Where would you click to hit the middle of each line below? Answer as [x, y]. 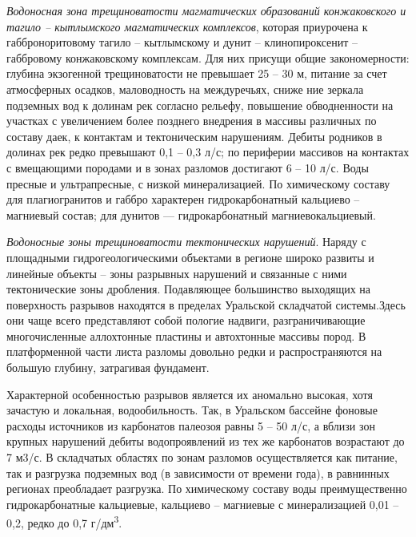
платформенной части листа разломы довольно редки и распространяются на [194, 351]
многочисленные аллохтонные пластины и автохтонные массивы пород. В [186, 335]
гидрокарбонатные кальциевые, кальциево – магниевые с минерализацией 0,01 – [203, 504]
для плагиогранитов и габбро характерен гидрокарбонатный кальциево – [183, 199]
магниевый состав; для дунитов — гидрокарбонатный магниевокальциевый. [191, 214]
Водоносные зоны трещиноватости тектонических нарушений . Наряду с [186, 242]
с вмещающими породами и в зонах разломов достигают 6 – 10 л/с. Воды [188, 167]
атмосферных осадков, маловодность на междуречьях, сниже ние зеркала [185, 89]
